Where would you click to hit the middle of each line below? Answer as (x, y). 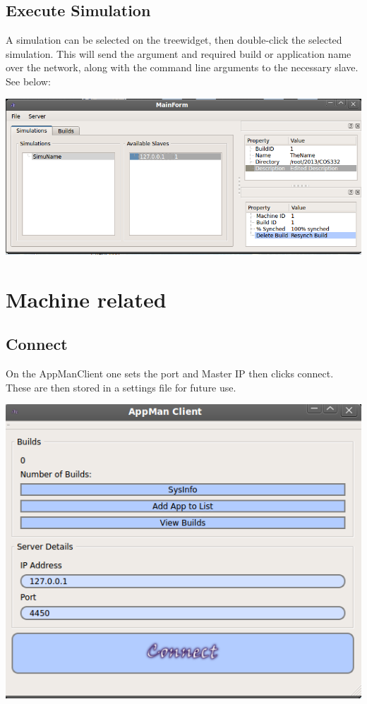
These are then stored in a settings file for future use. (121, 387)
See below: (28, 81)
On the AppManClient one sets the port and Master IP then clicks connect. (170, 374)
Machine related (86, 299)
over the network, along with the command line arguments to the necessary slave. (182, 67)
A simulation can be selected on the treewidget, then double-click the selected (174, 40)
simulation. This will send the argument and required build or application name (179, 53)
